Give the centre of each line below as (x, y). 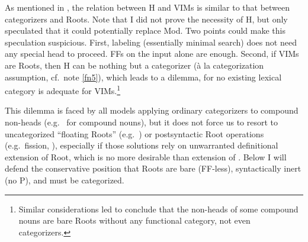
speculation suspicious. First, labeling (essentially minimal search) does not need (151, 42)
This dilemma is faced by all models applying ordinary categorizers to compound (152, 110)
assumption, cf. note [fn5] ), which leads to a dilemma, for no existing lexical (143, 77)
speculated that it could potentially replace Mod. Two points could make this (145, 30)
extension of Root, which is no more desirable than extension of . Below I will (146, 157)
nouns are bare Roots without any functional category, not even (134, 220)
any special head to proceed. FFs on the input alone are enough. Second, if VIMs (152, 54)
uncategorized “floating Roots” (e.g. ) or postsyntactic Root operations (134, 133)
